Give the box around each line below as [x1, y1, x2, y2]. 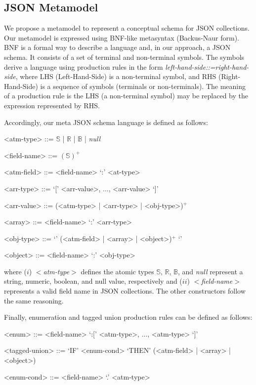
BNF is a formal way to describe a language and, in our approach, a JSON [4, 42, 231, 52]
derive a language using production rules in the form [4, 61, 163, 72]
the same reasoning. [4, 295, 64, 305]
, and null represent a [178, 266, 243, 276]
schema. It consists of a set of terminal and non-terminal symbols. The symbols [4, 51, 245, 62]
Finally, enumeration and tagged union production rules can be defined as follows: [4, 312, 253, 322]
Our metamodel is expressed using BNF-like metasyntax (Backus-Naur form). [4, 32, 239, 43]
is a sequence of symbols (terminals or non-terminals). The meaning [40, 81, 246, 91]
